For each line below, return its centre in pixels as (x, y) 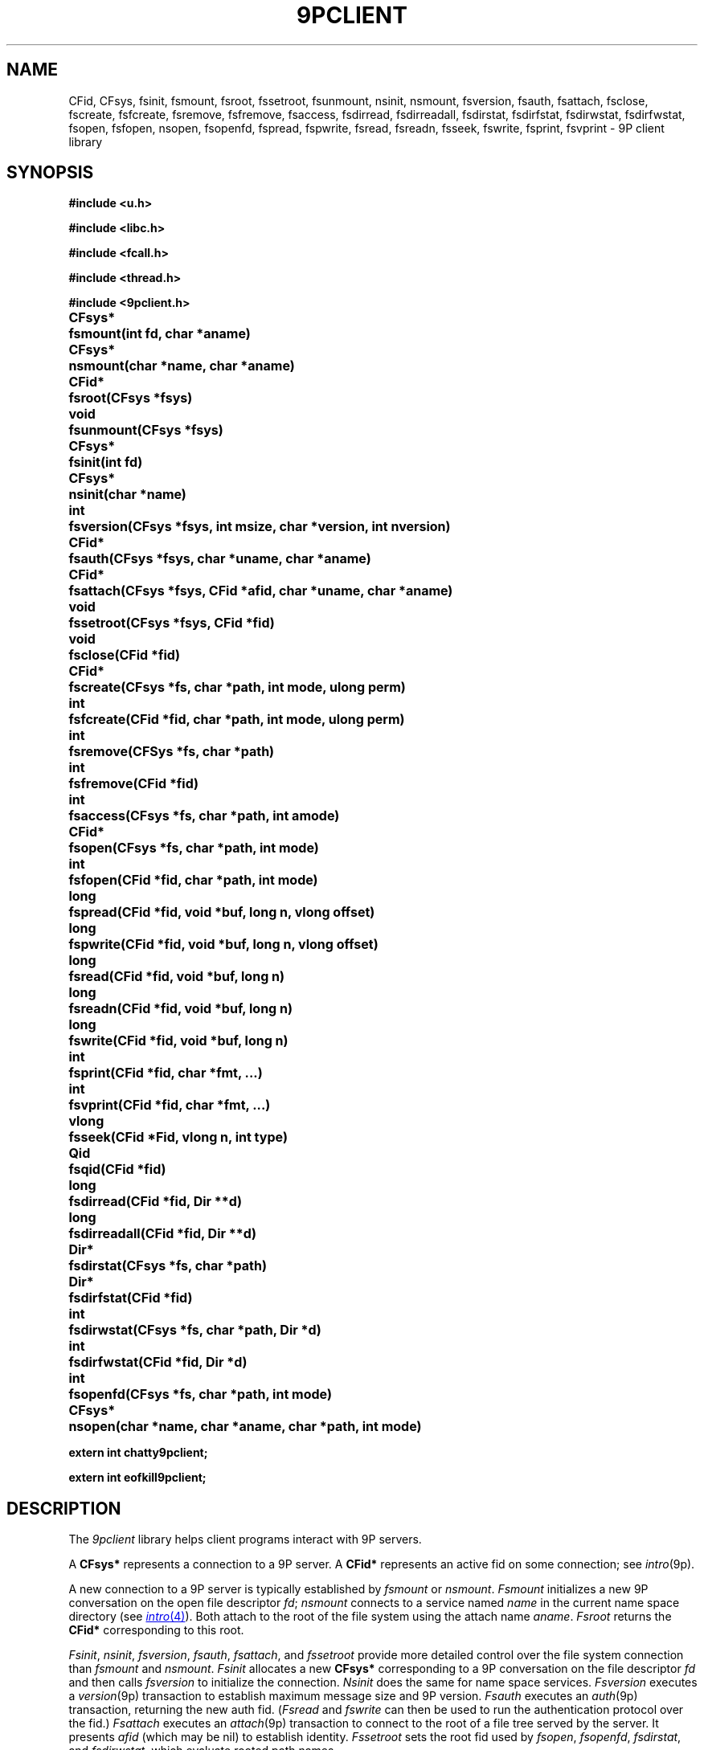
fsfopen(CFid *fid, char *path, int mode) (193, 880)
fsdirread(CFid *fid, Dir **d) (156, 1202)
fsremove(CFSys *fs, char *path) (172, 752)
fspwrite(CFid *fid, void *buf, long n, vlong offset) (223, 945)
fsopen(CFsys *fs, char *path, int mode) (194, 848)
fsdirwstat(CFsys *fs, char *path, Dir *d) (195, 1330)
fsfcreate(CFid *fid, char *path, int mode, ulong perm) (237, 720)
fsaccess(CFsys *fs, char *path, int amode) (204, 816)
